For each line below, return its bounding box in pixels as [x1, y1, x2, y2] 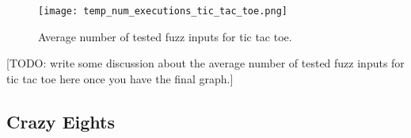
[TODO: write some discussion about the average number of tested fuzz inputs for [6, 55, 405, 71]
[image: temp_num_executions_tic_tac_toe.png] [38, 6, 287, 17]
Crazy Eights [6, 109, 115, 133]
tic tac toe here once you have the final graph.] [6, 70, 234, 86]
